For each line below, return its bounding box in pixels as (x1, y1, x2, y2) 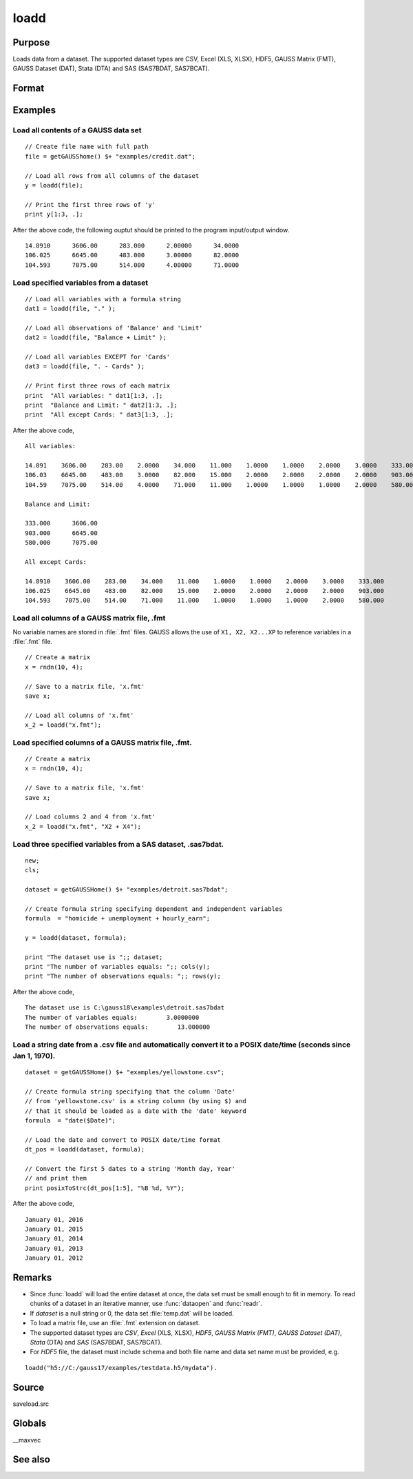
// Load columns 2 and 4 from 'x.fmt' (25, 813, 156, 821)
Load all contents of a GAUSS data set (12, 125, 142, 135)
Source (12, 1381, 45, 1393)
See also (12, 1453, 51, 1465)
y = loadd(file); (25, 181, 83, 189)
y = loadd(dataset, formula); (25, 934, 127, 941)
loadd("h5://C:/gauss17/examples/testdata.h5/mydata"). (25, 1364, 218, 1371)
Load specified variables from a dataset (12, 278, 149, 288)
